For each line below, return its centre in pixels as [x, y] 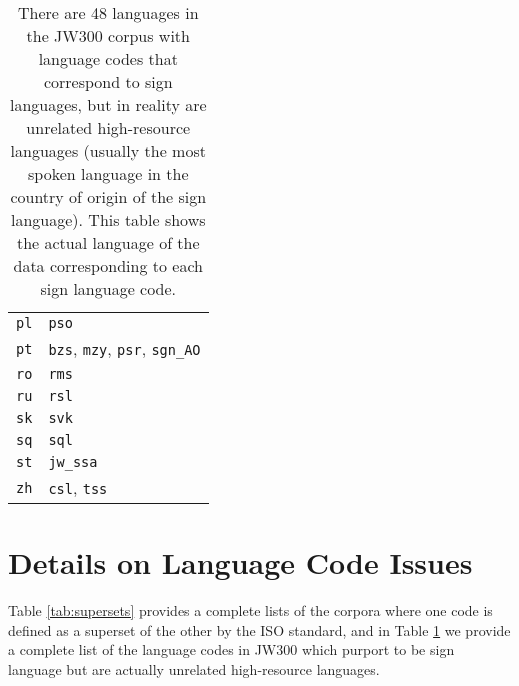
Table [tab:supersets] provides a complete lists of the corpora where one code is [250, 610]
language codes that [108, 58]
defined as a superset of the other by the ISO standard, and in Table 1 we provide [259, 629]
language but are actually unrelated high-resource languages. [194, 668]
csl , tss [78, 487]
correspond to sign [108, 81]
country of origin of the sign [108, 196]
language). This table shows [108, 219]
